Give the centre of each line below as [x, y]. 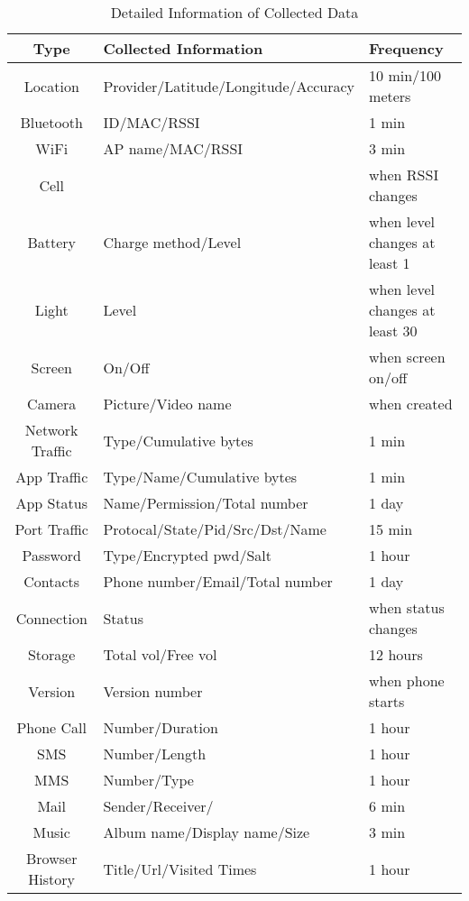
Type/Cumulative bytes [178, 440]
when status [407, 607]
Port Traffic [51, 529]
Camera [52, 404]
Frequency [406, 48]
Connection [51, 618]
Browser [52, 858]
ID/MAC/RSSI [152, 122]
